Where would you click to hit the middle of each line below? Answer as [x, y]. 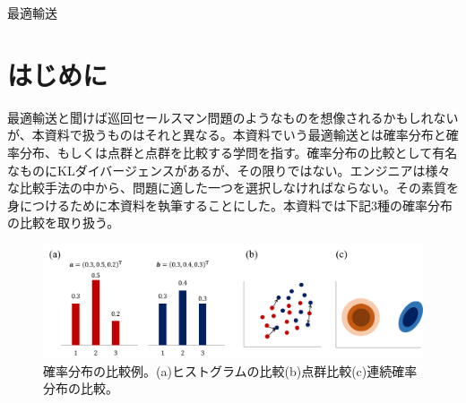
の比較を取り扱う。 [64, 223]
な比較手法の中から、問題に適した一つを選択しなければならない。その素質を [233, 188]
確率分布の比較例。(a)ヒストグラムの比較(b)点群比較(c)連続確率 [230, 370]
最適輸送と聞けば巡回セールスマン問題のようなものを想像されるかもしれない [233, 117]
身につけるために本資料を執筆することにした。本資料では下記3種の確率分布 [230, 205]
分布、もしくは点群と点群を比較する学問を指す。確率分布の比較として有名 [238, 152]
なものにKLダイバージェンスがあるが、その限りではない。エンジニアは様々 [229, 170]
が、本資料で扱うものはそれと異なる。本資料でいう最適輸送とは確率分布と [227, 135]
